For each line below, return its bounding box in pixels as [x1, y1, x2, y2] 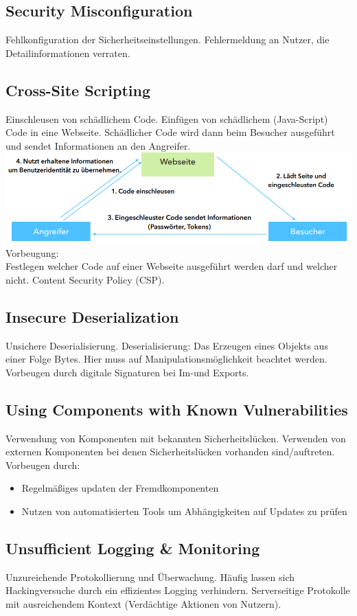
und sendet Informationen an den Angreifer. [5, 138, 191, 152]
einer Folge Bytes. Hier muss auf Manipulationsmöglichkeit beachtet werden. [5, 352, 327, 366]
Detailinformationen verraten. [5, 45, 130, 60]
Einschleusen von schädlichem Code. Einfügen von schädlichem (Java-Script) [5, 111, 328, 126]
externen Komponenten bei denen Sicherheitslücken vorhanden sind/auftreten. [5, 444, 335, 459]
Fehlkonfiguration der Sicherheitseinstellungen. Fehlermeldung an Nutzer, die [5, 32, 330, 47]
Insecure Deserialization [5, 306, 179, 327]
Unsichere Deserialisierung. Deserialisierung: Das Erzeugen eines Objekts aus [5, 338, 328, 352]
